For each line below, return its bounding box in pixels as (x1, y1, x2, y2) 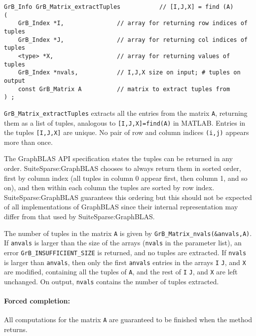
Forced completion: (4, 296, 70, 306)
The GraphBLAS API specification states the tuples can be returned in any (4, 153, 233, 164)
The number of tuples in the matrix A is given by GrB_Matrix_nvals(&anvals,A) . (4, 228, 252, 238)
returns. (4, 324, 28, 334)
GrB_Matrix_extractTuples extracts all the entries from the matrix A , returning (4, 107, 248, 118)
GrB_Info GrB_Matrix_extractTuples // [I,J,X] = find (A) (4, 3, 234, 10)
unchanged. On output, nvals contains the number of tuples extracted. (4, 276, 219, 286)
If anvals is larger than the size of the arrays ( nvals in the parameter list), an (4, 237, 242, 248)
